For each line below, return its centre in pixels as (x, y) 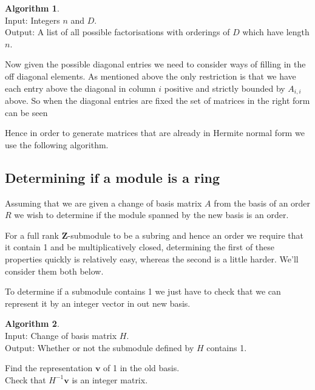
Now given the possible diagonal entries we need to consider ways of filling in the (155, 64)
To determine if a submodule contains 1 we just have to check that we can (143, 291)
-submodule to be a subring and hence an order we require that (185, 235)
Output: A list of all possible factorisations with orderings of (117, 32)
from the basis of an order (262, 203)
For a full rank (32, 235)
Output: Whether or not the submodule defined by (100, 347)
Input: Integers (32, 20)
